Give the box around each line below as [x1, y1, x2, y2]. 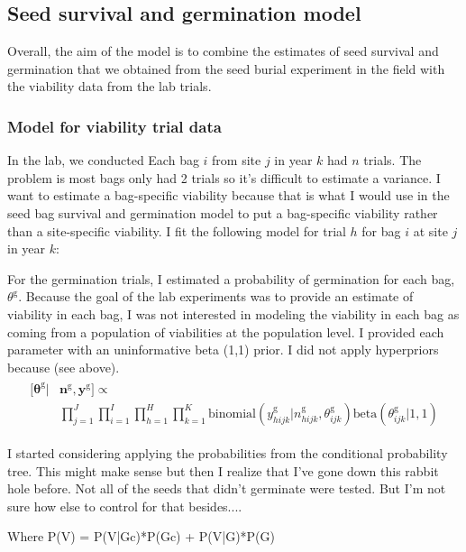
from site [212, 151, 261, 170]
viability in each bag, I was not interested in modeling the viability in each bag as [7, 304, 460, 323]
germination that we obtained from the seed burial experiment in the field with [7, 59, 445, 78]
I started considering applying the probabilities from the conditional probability [7, 443, 448, 462]
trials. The [363, 151, 422, 170]
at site [413, 221, 448, 240]
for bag [361, 221, 401, 240]
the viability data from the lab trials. [7, 77, 212, 96]
